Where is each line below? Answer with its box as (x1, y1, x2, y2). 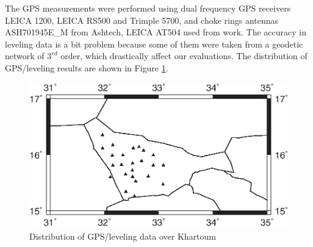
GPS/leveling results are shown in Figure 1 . (5, 61, 168, 74)
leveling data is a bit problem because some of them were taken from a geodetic (5, 37, 303, 50)
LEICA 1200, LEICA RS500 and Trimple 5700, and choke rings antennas (5, 13, 279, 26)
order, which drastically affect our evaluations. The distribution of (60, 49, 308, 62)
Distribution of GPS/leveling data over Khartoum (29, 230, 217, 243)
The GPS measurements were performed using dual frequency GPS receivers (5, 2, 291, 14)
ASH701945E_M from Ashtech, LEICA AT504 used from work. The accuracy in (5, 26, 306, 38)
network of (5, 49, 45, 62)
